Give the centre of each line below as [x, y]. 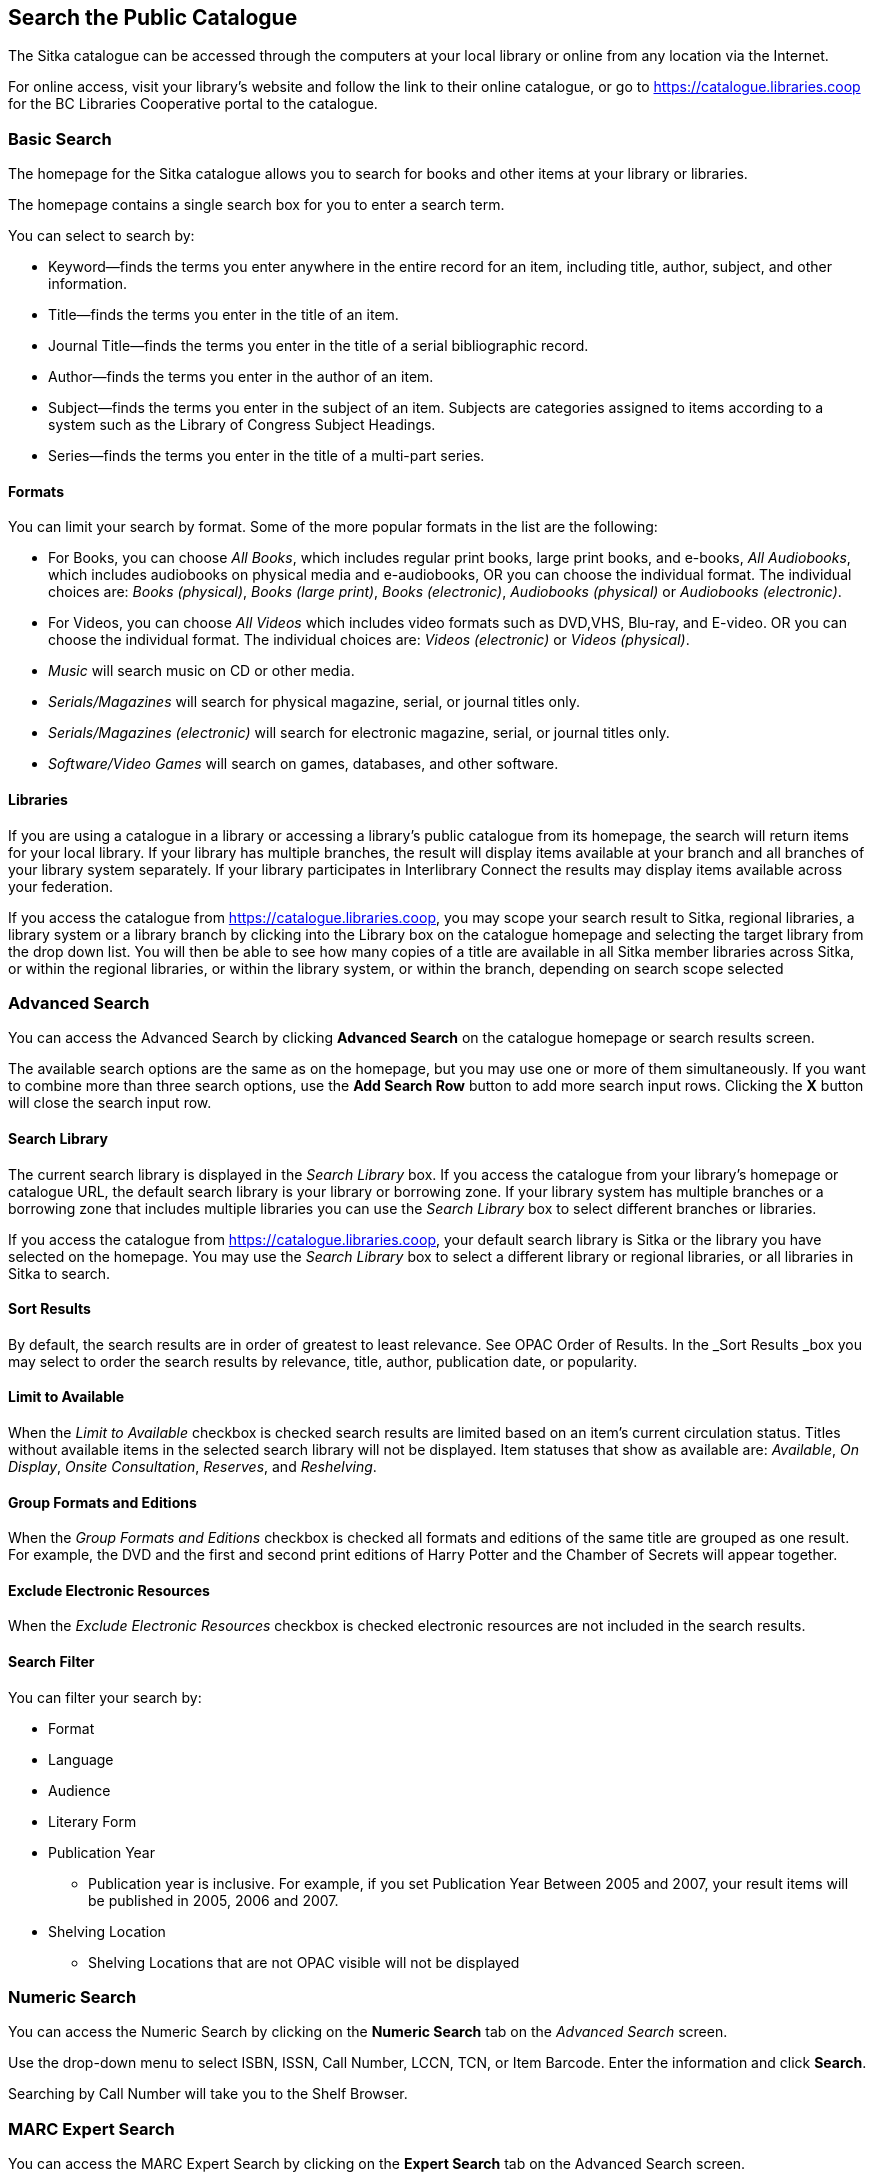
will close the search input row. [110, 1103]
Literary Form [92, 1821]
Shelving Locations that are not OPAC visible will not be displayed [304, 1962]
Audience [79, 1790]
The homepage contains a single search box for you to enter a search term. [256, 205]
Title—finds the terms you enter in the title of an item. [223, 315]
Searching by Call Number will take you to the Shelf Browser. [208, 2094]
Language [81, 1759]
